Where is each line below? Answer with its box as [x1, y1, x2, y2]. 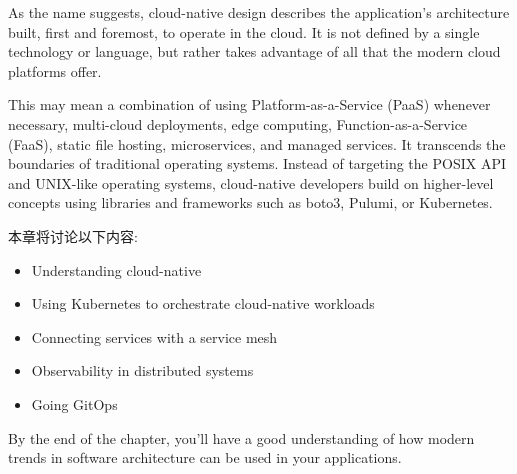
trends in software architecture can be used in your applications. [8, 447, 402, 468]
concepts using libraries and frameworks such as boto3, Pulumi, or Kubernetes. [8, 192, 493, 213]
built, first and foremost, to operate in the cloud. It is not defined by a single [8, 21, 480, 42]
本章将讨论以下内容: [8, 225, 138, 246]
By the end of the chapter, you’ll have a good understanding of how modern [8, 427, 475, 448]
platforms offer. [8, 60, 102, 81]
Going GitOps [31, 393, 118, 414]
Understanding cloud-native [31, 259, 202, 280]
